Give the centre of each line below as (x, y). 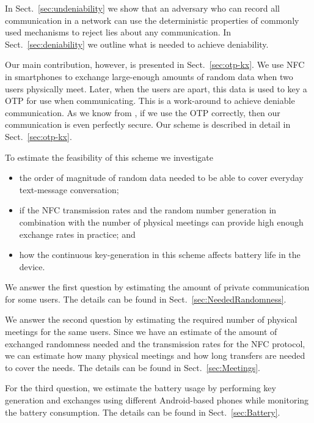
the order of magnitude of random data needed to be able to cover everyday (161, 178)
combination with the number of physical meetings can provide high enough (161, 222)
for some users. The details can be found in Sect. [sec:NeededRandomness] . (146, 299)
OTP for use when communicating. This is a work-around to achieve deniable (150, 101)
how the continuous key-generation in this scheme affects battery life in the (160, 255)
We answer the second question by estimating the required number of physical (151, 319)
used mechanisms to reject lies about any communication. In (118, 32)
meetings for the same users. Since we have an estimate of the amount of (141, 332)
